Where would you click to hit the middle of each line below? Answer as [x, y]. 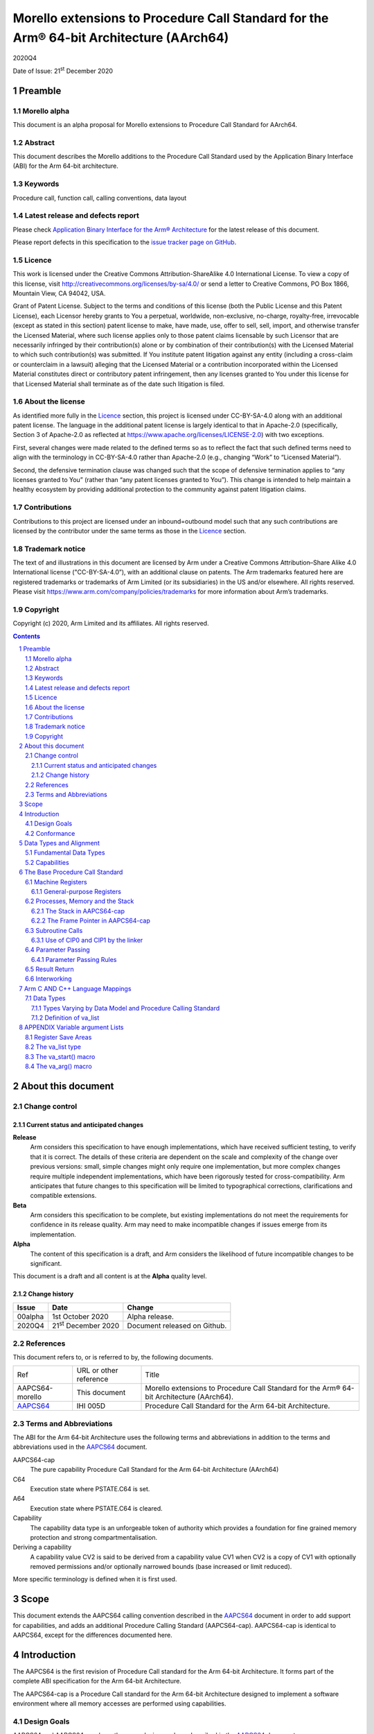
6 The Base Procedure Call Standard [71, 872]
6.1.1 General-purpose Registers [76, 891]
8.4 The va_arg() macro [59, 1066]
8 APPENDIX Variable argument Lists [71, 1027]
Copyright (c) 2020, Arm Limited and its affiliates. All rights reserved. [111, 624]
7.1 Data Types [45, 998]
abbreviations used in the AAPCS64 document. [80, 1447]
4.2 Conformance [50, 833]
